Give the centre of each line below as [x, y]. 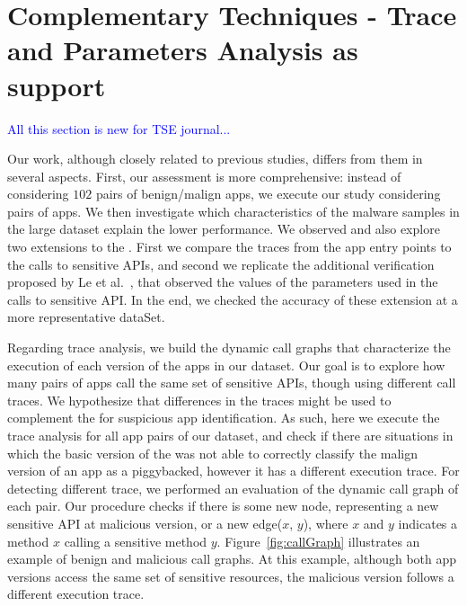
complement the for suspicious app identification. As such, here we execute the [224, 418]
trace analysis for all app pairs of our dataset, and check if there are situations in [230, 435]
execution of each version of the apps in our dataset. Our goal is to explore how [226, 365]
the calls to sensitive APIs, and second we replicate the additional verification [221, 264]
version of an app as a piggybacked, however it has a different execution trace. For [233, 471]
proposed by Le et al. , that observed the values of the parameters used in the [223, 282]
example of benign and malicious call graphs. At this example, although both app [232, 559]
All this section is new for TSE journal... [119, 128]
